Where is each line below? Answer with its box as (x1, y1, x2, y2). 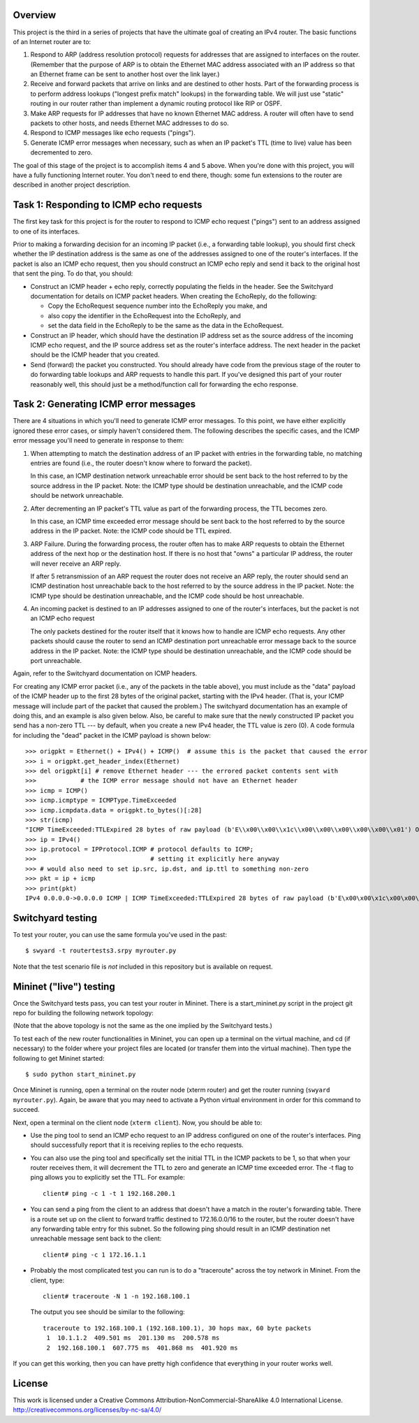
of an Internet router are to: (13, 37, 91, 45)
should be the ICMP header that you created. (30, 350, 160, 359)
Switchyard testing (13, 912, 98, 924)
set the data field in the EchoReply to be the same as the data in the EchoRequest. (47, 322, 284, 330)
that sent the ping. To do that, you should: (13, 269, 133, 278)
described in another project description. (13, 180, 131, 189)
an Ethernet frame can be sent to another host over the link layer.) (30, 70, 220, 78)
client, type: (30, 1276, 65, 1285)
